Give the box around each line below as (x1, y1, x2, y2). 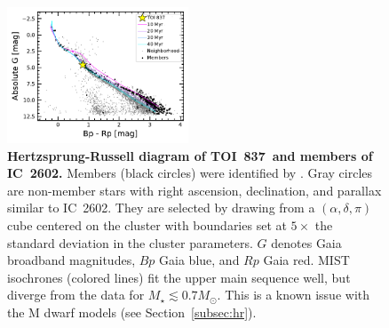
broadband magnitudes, (7, 251, 136, 269)
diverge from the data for (7, 285, 145, 304)
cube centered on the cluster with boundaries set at (7, 216, 287, 235)
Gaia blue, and (159, 251, 240, 269)
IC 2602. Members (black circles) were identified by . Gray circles (7, 164, 373, 182)
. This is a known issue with (217, 285, 370, 304)
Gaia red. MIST (263, 251, 350, 269)
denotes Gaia (271, 233, 342, 252)
